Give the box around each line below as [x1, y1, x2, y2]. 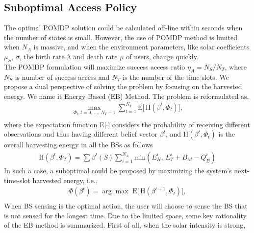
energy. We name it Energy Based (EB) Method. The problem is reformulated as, [4, 91, 249, 101]
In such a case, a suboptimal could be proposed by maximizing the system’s [4, 165, 232, 175]
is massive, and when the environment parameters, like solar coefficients [33, 42, 250, 52]
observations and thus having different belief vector [4, 129, 158, 139]
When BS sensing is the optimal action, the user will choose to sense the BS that [4, 201, 248, 211]
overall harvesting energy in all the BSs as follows [4, 140, 153, 150]
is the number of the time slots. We [123, 71, 229, 82]
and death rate [73, 51, 118, 61]
